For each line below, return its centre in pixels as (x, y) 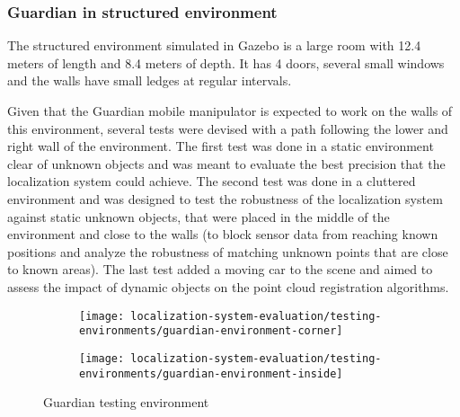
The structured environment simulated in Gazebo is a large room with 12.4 (214, 45)
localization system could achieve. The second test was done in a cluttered (212, 181)
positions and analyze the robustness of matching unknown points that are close (228, 251)
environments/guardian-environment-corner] (211, 331)
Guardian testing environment (126, 402)
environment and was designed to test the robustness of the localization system (225, 198)
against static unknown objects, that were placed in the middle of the (199, 216)
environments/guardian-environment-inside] (211, 373)
